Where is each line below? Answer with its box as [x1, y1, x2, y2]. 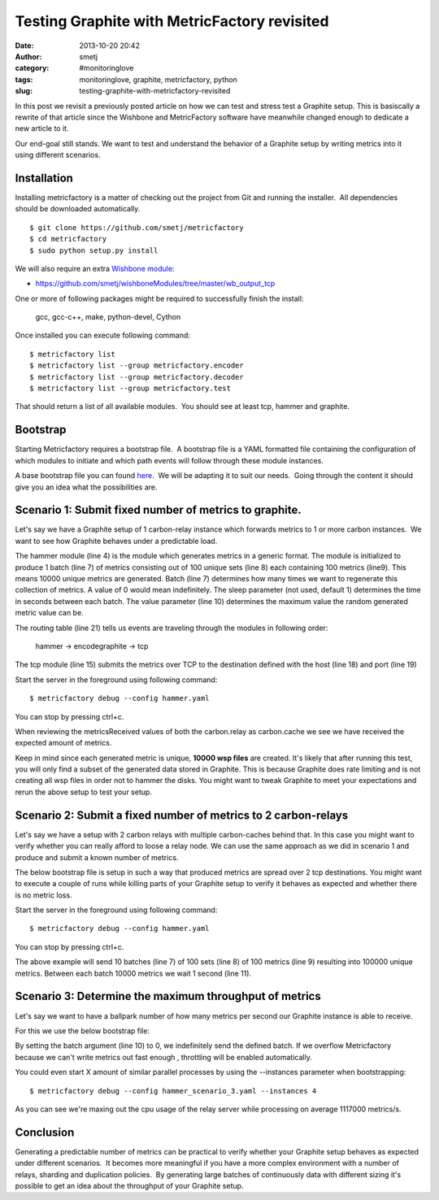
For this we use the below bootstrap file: [15, 1025, 150, 1036]
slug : [15, 86, 33, 96]
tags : [15, 74, 33, 85]
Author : [15, 51, 42, 61]
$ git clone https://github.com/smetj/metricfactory [29, 223, 244, 232]
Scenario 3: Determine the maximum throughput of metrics [15, 989, 321, 1003]
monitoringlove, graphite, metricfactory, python [79, 74, 237, 85]
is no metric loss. [15, 890, 72, 900]
